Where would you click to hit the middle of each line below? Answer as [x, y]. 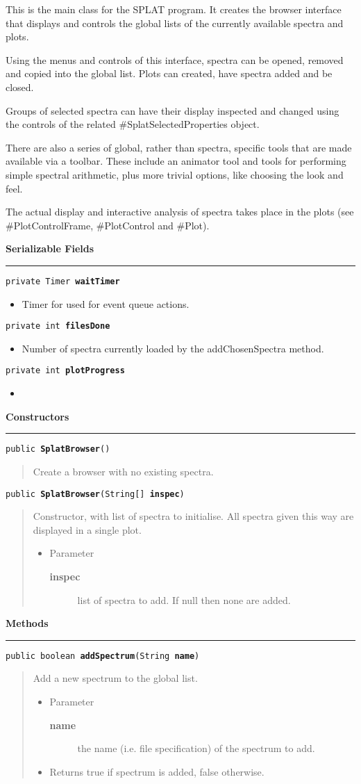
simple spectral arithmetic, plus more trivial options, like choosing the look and [175, 174]
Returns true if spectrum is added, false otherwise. [157, 771]
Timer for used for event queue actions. [106, 303]
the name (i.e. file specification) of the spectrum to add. [196, 748]
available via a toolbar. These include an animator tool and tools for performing [176, 161]
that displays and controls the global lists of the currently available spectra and [175, 23]
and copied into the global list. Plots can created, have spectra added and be [169, 73]
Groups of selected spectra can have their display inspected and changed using [173, 110]
